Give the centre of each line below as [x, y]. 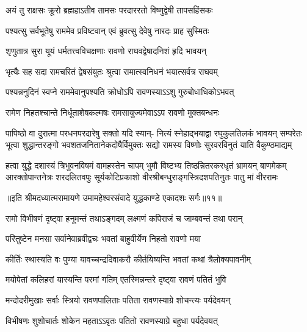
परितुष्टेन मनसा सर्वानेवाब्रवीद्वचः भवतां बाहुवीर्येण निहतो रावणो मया [103, 238]
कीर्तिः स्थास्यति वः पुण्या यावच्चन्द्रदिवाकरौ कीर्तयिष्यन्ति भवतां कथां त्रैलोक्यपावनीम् [128, 259]
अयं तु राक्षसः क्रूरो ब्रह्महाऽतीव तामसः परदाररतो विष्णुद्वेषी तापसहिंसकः [109, 10]
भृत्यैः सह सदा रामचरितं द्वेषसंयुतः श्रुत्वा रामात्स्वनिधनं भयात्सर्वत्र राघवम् [112, 71]
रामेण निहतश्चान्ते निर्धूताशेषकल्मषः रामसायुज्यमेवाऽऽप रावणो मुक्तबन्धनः [113, 112]
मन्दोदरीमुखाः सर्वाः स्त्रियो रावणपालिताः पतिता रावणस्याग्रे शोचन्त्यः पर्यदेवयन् [118, 299]
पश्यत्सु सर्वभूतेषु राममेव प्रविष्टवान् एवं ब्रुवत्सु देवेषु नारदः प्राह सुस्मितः [107, 30]
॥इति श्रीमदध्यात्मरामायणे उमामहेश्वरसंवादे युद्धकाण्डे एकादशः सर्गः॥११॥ [114, 197]
